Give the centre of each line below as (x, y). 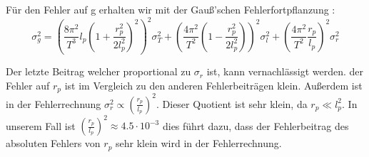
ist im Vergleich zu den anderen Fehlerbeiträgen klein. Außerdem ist (213, 85)
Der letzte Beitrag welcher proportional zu (98, 71)
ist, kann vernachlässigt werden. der (285, 71)
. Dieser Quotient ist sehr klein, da (232, 103)
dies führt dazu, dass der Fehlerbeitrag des (256, 125)
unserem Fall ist (41, 125)
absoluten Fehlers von (53, 143)
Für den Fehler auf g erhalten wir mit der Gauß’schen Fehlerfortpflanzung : (171, 9)
